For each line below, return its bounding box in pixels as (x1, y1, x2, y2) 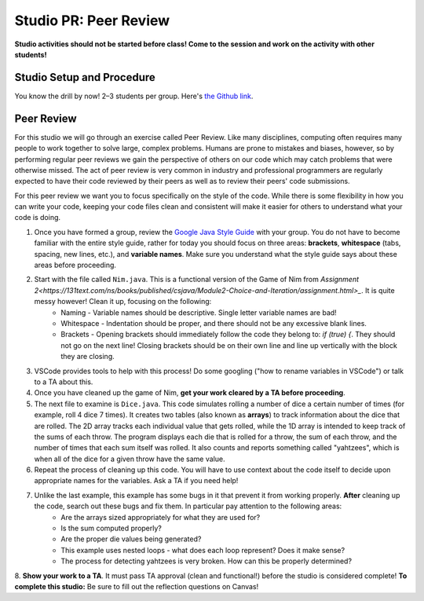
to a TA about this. (34, 377, 93, 387)
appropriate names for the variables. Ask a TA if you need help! (34, 476, 239, 486)
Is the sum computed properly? (60, 523, 163, 533)
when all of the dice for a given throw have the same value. (34, 454, 225, 464)
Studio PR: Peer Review (14, 12, 170, 29)
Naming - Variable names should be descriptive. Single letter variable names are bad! (60, 307, 337, 317)
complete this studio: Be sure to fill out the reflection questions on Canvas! (14, 581, 259, 591)
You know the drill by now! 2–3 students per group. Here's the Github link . (14, 91, 254, 101)
